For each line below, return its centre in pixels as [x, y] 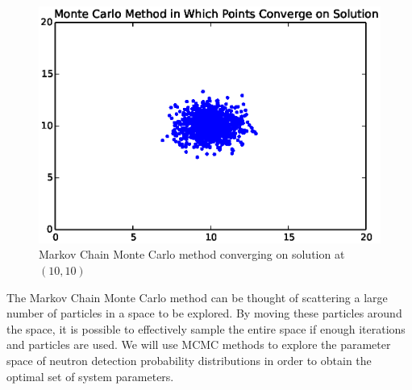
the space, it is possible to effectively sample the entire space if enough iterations [206, 328]
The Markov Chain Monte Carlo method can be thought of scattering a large [197, 297]
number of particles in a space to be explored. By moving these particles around [204, 313]
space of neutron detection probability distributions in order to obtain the [189, 360]
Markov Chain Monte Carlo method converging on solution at [192, 254]
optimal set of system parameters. [90, 376]
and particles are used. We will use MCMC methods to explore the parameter [199, 344]
